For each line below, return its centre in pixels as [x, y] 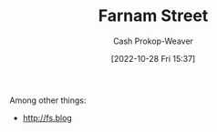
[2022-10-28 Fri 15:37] [153, 58]
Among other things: [48, 100]
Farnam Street [153, 16]
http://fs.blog [47, 117]
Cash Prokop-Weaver [153, 41]
